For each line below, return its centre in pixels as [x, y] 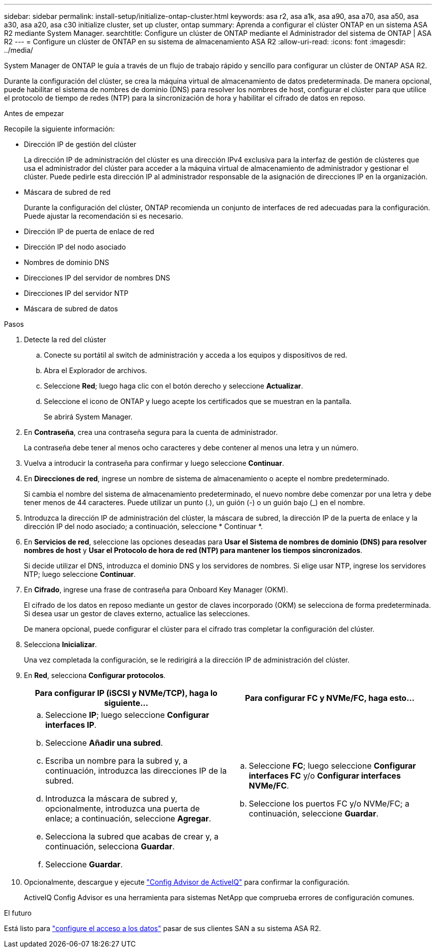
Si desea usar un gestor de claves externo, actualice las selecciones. [137, 613]
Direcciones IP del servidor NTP [76, 293]
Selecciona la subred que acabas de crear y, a [132, 836]
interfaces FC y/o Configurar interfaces [325, 776]
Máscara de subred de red [67, 192]
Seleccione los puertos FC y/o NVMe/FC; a [329, 804]
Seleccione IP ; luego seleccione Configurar [127, 715]
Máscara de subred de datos [71, 309]
